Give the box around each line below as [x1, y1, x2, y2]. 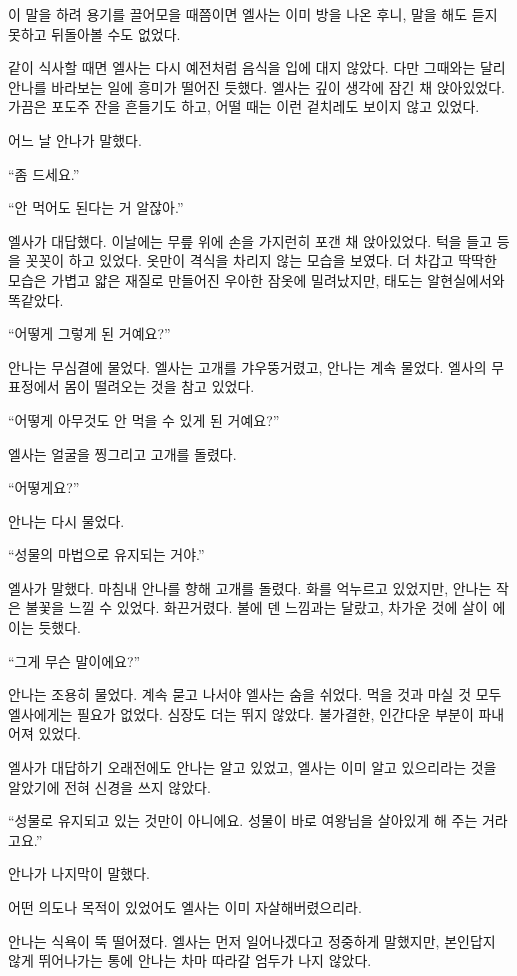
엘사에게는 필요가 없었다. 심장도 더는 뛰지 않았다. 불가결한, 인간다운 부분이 [8, 703, 474, 724]
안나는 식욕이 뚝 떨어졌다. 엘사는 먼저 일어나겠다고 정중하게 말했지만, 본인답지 [8, 930, 496, 951]
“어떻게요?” [8, 477, 80, 498]
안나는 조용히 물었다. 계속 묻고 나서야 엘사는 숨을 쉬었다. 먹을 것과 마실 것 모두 [8, 684, 502, 705]
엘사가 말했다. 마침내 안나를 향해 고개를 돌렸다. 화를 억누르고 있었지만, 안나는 [8, 577, 492, 598]
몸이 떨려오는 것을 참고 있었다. [64, 376, 255, 397]
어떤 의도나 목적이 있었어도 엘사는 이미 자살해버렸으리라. [8, 897, 362, 917]
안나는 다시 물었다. [8, 510, 125, 531]
